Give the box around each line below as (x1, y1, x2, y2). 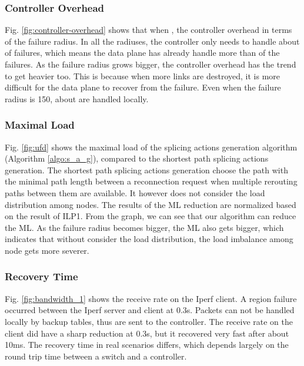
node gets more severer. (5, 244, 89, 256)
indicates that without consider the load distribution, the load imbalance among (5, 233, 293, 245)
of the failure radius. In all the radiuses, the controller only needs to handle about (5, 35, 300, 47)
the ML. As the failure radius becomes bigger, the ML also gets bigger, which (5, 221, 284, 233)
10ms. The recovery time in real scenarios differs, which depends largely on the (5, 338, 289, 351)
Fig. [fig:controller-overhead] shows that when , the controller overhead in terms (5, 23, 292, 36)
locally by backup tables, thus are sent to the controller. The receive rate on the (5, 315, 293, 327)
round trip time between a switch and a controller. (5, 350, 187, 362)
